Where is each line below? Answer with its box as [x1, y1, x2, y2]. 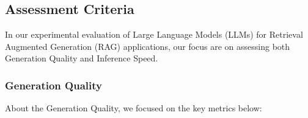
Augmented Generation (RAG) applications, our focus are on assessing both [5, 40, 290, 52]
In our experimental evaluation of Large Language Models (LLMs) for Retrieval [5, 28, 303, 41]
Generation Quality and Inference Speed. [5, 52, 158, 64]
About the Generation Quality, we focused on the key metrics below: [5, 102, 262, 114]
